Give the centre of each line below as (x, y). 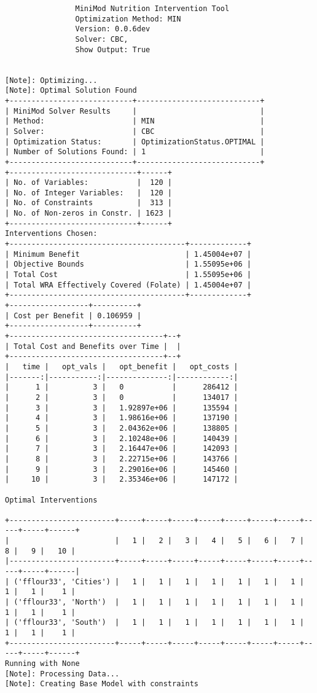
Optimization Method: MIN (128, 19)
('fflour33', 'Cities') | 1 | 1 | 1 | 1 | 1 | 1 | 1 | (159, 581)
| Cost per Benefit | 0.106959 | (73, 315)
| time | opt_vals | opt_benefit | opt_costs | (122, 366)
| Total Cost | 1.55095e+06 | (128, 275)
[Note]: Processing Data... (62, 674)
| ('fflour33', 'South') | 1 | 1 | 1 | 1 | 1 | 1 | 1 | (155, 623)
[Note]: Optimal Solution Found (71, 91)
